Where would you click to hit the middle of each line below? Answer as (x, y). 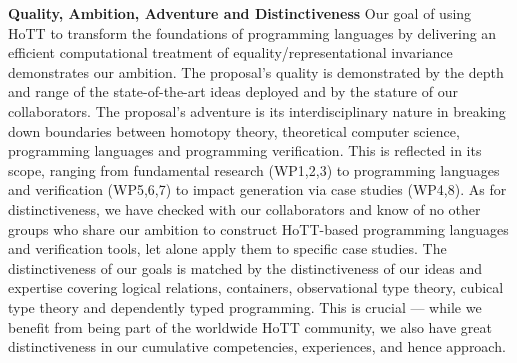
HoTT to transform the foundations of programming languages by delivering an (252, 32)
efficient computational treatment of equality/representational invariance (230, 52)
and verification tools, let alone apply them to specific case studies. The (227, 248)
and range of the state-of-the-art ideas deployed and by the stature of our (233, 91)
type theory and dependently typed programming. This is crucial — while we (245, 306)
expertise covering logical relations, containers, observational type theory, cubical (256, 287)
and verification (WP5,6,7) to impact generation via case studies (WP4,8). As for (257, 189)
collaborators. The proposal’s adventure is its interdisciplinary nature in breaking (257, 110)
